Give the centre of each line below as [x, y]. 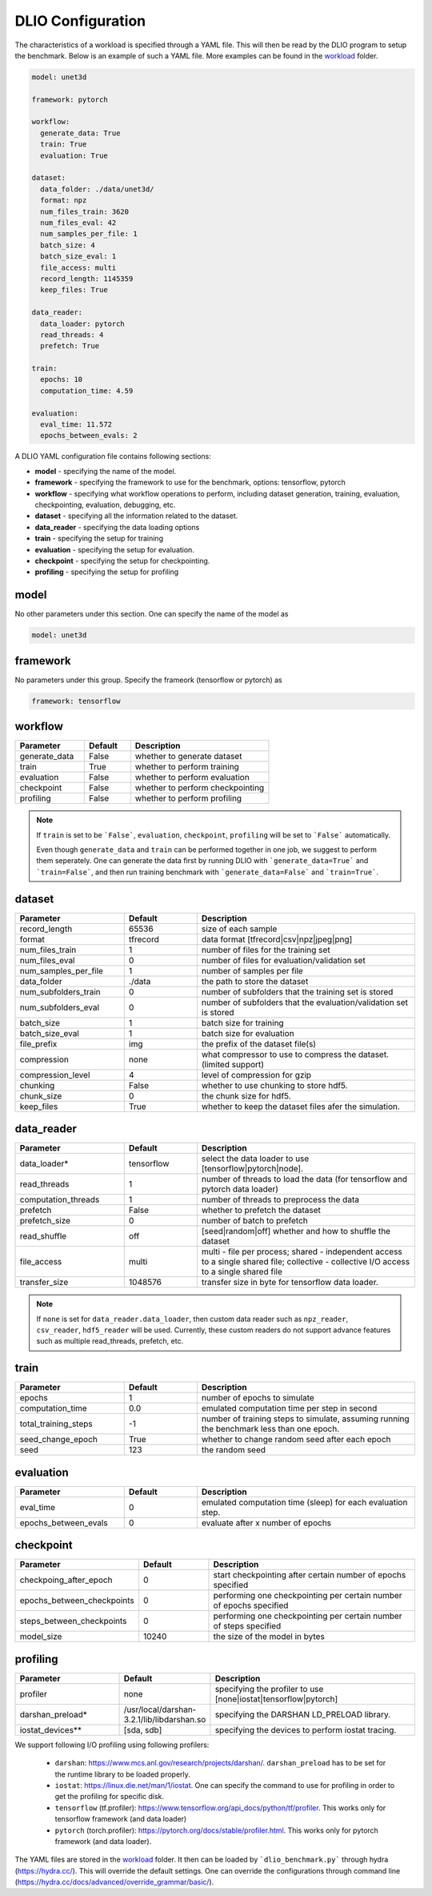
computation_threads [60, 1199]
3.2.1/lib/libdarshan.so [165, 1719]
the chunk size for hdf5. [246, 1095]
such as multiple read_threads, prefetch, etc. [110, 1341]
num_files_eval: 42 [78, 223]
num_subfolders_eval [60, 1007]
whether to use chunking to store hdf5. [274, 1085]
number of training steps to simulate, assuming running [305, 1419]
